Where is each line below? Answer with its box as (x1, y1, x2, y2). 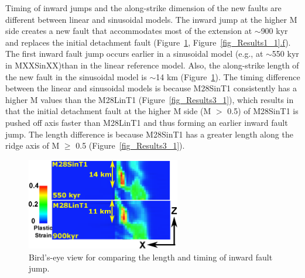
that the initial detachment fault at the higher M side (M (5, 105, 211, 117)
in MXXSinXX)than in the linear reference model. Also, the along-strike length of (5, 59, 299, 71)
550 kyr (272, 47, 299, 60)
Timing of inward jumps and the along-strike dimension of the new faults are (5, 2, 282, 13)
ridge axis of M (5, 139, 60, 152)
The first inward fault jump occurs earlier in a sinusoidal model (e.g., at (5, 47, 263, 60)
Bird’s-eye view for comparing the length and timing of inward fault (29, 250, 273, 263)
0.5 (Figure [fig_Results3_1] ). (76, 139, 185, 152)
